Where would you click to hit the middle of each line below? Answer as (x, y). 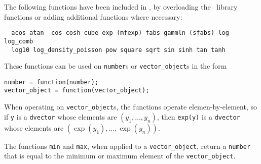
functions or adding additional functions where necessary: (93, 16)
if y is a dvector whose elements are (61, 116)
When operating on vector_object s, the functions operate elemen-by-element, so (130, 107)
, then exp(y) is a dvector (198, 116)
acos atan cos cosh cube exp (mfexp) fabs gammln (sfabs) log (120, 33)
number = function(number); (51, 82)
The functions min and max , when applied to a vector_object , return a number (127, 146)
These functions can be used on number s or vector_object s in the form (116, 66)
